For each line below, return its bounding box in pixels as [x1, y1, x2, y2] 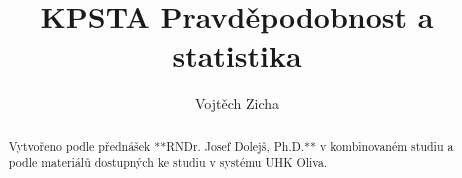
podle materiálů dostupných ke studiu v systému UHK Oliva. [8, 154, 328, 171]
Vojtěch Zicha [195, 93, 279, 114]
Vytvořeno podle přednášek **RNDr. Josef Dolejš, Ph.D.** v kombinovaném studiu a [8, 137, 454, 154]
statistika [172, 35, 302, 76]
